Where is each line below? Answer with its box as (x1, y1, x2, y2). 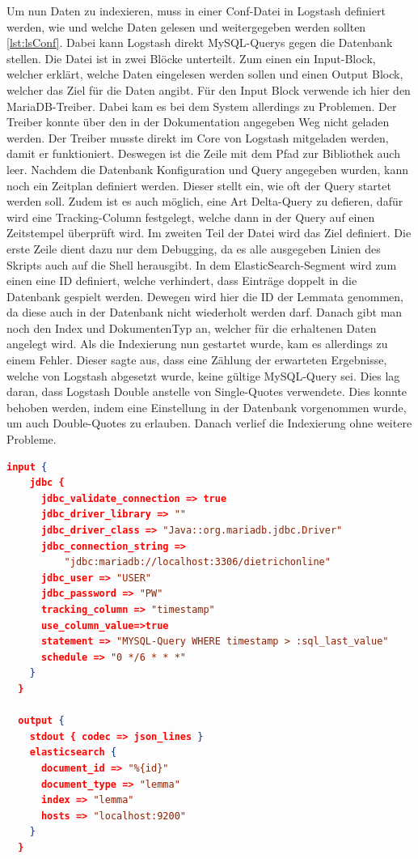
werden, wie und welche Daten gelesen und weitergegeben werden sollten (6, 18, 366, 35)
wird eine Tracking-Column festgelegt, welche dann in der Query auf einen (6, 208, 375, 225)
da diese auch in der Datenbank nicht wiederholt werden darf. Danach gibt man (6, 304, 403, 321)
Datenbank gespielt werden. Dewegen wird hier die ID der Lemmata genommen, (6, 287, 403, 304)
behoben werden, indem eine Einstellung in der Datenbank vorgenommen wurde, (6, 398, 407, 415)
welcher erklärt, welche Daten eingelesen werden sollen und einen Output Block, (6, 66, 403, 83)
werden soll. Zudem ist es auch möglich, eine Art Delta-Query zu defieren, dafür (6, 193, 403, 210)
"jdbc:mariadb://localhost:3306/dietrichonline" (64, 556, 331, 568)
